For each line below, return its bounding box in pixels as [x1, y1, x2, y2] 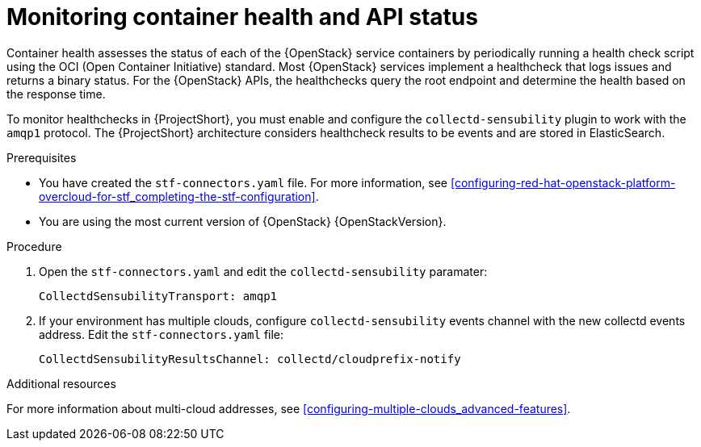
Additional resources [6, 376, 116, 391]
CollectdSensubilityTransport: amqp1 [39, 289, 278, 303]
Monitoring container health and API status [6, 3, 478, 31]
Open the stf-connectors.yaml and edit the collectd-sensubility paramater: [39, 264, 488, 278]
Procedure [6, 239, 62, 253]
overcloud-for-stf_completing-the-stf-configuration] [39, 189, 316, 203]
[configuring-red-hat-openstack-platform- [450, 175, 676, 190]
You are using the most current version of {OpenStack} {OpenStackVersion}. [39, 214, 447, 228]
